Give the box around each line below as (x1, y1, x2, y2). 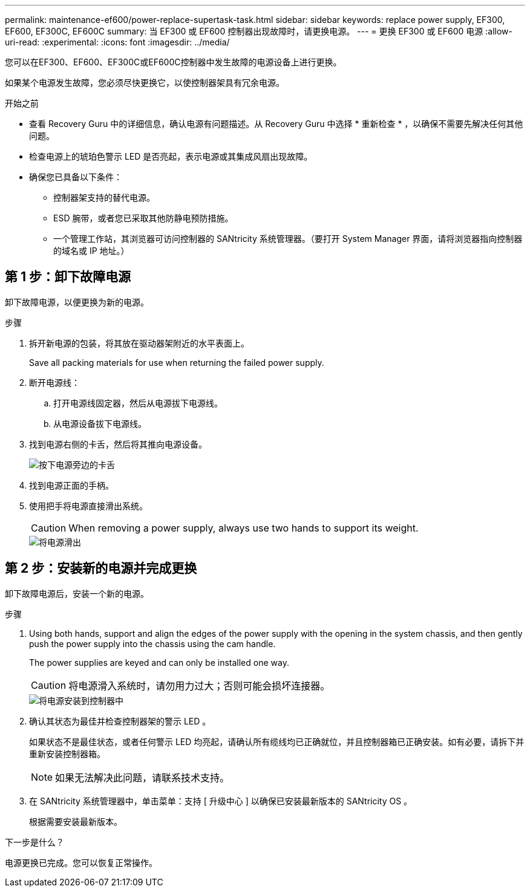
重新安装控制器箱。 (29, 748, 105, 759)
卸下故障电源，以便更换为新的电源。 (5, 296, 149, 307)
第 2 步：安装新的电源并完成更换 (5, 561, 197, 576)
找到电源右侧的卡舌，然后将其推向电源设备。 (29, 438, 207, 449)
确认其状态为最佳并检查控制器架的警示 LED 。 (29, 715, 211, 726)
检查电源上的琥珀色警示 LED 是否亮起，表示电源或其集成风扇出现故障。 (29, 151, 313, 161)
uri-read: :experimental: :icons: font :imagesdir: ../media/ (5, 37, 230, 47)
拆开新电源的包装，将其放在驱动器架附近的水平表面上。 (29, 337, 249, 348)
